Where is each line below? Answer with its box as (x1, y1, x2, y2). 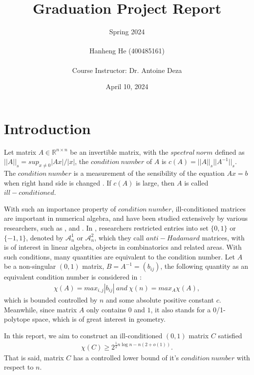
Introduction (4, 118, 91, 138)
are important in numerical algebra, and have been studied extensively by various (4, 213, 248, 223)
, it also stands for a (150, 304, 211, 314)
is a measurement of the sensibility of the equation (73, 168, 225, 178)
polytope (4, 314, 30, 324)
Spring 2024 (109, 26, 145, 37)
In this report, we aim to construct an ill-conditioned (4, 330, 163, 340)
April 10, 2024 (106, 81, 148, 92)
